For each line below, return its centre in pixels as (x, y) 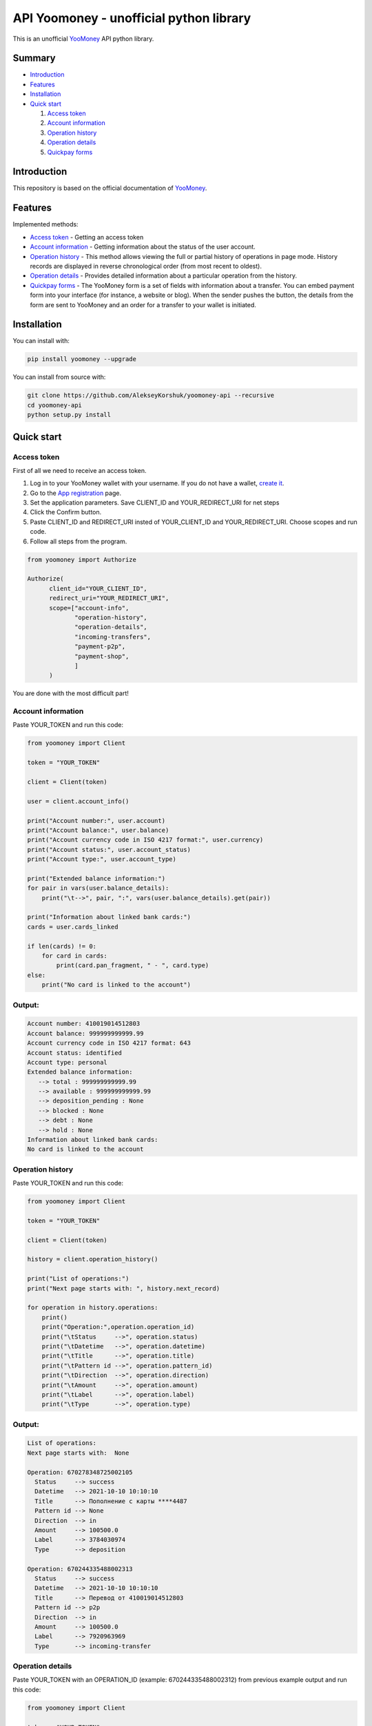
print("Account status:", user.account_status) (109, 850)
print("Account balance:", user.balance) (98, 830)
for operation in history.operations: (93, 1308)
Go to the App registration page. (76, 493)
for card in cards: (75, 956)
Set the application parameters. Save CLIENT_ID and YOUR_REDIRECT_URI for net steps (155, 503)
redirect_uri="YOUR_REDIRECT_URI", (109, 598)
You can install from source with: (59, 377)
